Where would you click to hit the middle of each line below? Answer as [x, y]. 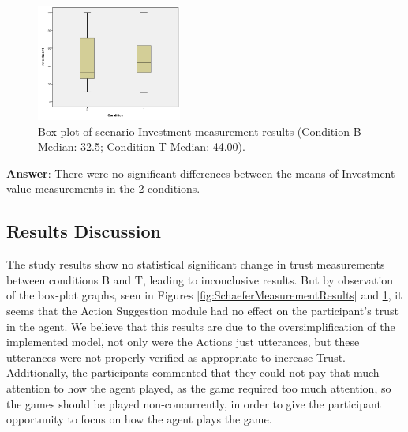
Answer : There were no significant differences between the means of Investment [201, 173]
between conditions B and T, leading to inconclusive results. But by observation [200, 279]
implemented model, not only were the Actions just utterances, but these [183, 342]
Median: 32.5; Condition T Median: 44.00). [142, 147]
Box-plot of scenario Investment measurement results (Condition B [200, 131]
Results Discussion [84, 231]
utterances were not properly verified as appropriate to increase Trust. [176, 357]
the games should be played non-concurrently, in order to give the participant [194, 403]
